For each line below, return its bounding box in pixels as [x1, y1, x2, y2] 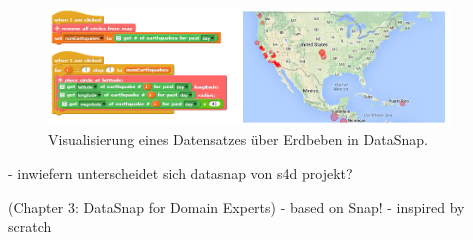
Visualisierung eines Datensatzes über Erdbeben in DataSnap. [48, 129, 428, 150]
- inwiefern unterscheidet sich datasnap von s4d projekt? [8, 162, 353, 183]
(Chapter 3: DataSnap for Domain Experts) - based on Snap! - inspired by [8, 196, 465, 217]
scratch [8, 216, 52, 237]
